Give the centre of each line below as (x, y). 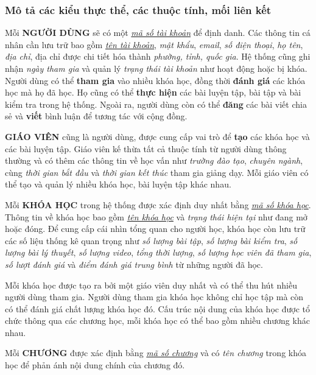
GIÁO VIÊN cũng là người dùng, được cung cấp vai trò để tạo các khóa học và (157, 136)
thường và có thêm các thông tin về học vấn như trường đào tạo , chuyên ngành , (154, 160)
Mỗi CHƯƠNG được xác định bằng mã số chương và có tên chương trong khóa (156, 353)
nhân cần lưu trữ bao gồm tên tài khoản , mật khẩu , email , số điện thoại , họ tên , (154, 44)
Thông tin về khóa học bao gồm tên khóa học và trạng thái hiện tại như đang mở (156, 216)
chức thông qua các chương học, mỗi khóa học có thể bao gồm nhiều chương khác (157, 321)
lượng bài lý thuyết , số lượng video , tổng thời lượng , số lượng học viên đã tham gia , (158, 252)
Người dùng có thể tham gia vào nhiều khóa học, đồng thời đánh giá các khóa (155, 80)
